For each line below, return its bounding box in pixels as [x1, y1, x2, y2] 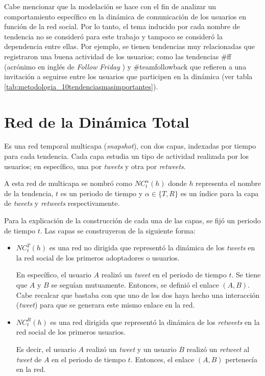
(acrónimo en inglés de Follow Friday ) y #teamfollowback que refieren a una [4, 61, 247, 72]
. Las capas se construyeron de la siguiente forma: [40, 225, 196, 236]
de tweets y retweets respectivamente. [4, 198, 120, 208]
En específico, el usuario [16, 269, 91, 280]
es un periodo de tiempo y [60, 187, 143, 198]
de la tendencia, [4, 187, 54, 198]
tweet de [16, 354, 42, 364]
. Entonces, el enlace [130, 354, 195, 364]
